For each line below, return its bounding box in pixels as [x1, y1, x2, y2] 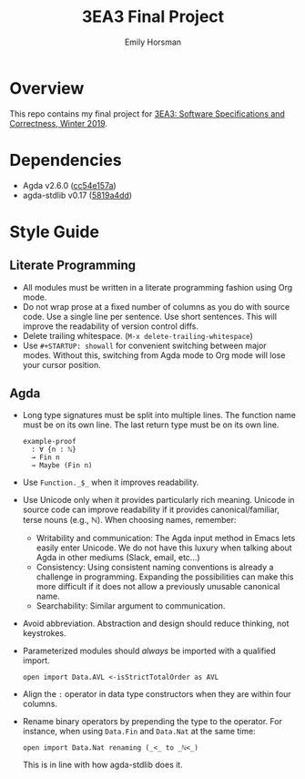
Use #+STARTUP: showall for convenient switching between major [22, 340, 267, 351]
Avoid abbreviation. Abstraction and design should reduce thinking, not [22, 618, 290, 630]
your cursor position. [22, 359, 102, 370]
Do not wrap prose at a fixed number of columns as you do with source [22, 301, 290, 312]
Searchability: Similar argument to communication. [36, 600, 226, 611]
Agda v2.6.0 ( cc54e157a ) [22, 179, 117, 190]
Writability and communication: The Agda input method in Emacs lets [36, 533, 296, 544]
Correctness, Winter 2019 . [9, 118, 107, 128]
